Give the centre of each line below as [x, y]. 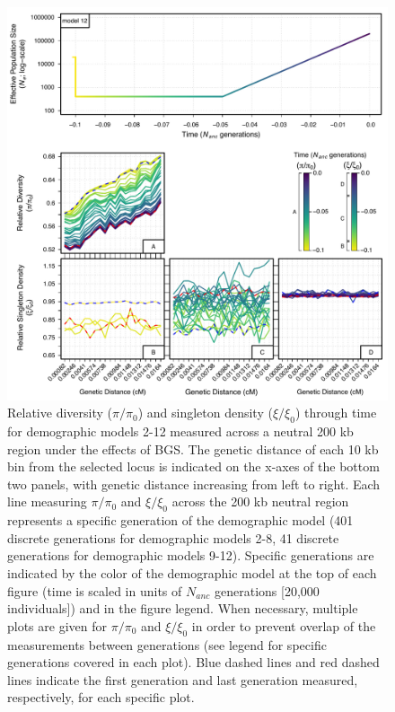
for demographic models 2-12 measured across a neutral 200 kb [180, 431]
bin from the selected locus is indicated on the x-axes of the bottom [193, 466]
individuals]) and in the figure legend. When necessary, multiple [183, 608]
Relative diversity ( [60, 413]
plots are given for [57, 625]
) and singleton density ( [205, 413]
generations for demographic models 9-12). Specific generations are [191, 555]
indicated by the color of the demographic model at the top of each [192, 573]
